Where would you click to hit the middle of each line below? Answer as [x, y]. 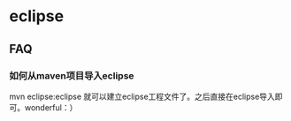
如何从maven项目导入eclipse [72, 75]
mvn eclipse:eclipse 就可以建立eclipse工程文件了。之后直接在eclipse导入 [142, 96]
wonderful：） [51, 107]
